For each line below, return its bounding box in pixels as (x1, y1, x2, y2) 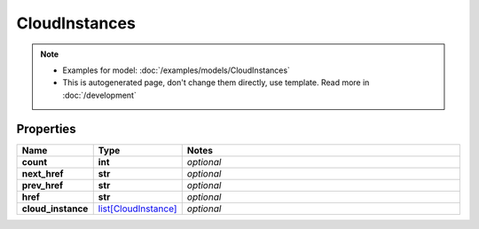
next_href (21, 167, 64, 179)
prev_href (21, 178, 64, 191)
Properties (16, 121, 76, 137)
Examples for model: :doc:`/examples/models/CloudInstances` (62, 65, 290, 75)
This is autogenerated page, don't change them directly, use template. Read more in (62, 77, 370, 88)
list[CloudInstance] (98, 202, 177, 215)
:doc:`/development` (62, 90, 137, 100)
